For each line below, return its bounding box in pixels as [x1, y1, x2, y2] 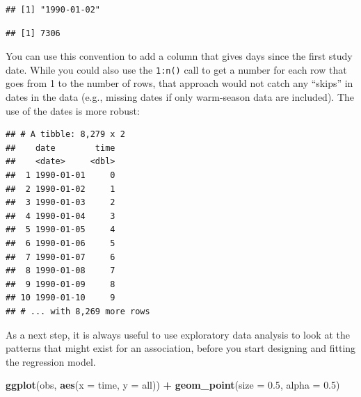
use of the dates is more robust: [6, 103, 140, 118]
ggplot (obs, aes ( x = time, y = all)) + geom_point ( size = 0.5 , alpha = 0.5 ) [6, 378, 340, 392]
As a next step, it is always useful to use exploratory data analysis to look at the [6, 327, 350, 341]
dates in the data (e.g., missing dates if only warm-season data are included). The [6, 90, 355, 104]
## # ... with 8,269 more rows [6, 306, 150, 316]
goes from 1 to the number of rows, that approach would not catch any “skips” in [6, 76, 353, 90]
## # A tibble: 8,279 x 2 [6, 129, 125, 140]
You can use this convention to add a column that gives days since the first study [6, 49, 353, 63]
